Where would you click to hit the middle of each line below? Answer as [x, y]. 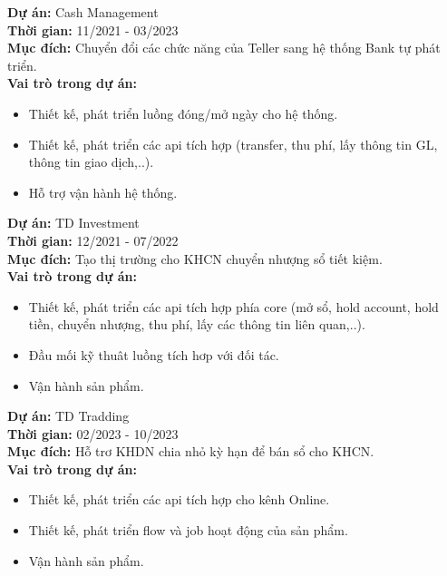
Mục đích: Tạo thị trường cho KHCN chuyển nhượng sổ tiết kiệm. [195, 258]
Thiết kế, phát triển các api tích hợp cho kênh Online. [179, 499]
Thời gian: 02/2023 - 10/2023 [93, 433]
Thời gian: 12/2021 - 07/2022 [93, 240]
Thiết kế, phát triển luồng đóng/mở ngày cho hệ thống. [183, 113]
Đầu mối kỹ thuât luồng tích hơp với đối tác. [154, 354]
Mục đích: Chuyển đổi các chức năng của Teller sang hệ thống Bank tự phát [224, 48]
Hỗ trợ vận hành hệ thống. [103, 192]
